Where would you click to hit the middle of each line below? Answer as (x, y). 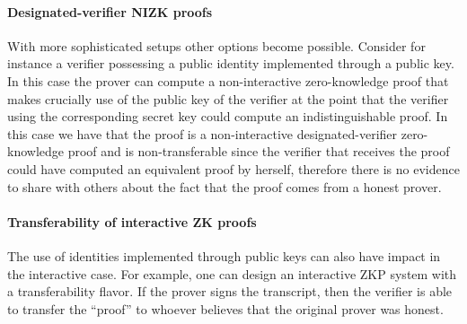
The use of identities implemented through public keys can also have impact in (224, 255)
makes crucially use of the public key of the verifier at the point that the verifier (228, 98)
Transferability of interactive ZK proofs (132, 221)
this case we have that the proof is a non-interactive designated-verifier (203, 133)
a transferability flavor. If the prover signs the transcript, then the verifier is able (230, 291)
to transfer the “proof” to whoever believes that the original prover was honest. (225, 308)
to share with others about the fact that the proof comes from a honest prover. (225, 186)
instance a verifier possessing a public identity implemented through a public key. (231, 63)
